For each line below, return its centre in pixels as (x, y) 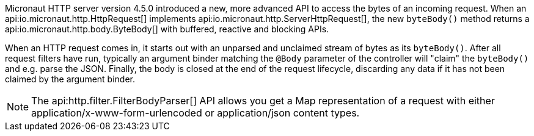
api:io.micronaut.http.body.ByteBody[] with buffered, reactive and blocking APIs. (167, 29)
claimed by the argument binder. (70, 79)
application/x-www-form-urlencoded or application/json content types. (196, 113)
